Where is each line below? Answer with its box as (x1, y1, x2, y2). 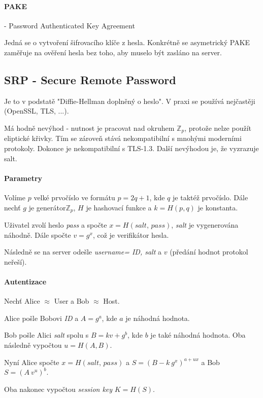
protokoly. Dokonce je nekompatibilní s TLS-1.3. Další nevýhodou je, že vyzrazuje (4, 143, 259, 154)
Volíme (4, 192, 25, 202)
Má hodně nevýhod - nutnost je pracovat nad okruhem (4, 122, 175, 133)
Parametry (4, 172, 43, 183)
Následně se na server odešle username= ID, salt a (4, 246, 162, 257)
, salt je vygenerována (171, 220, 239, 230)
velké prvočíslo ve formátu (34, 192, 115, 202)
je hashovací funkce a (86, 202, 152, 212)
